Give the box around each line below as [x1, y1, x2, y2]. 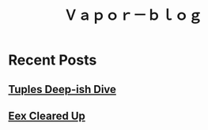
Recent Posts [8, 51, 97, 69]
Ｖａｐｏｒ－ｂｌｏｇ [62, 6, 202, 24]
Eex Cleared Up [8, 109, 85, 122]
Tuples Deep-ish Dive [8, 83, 117, 96]
